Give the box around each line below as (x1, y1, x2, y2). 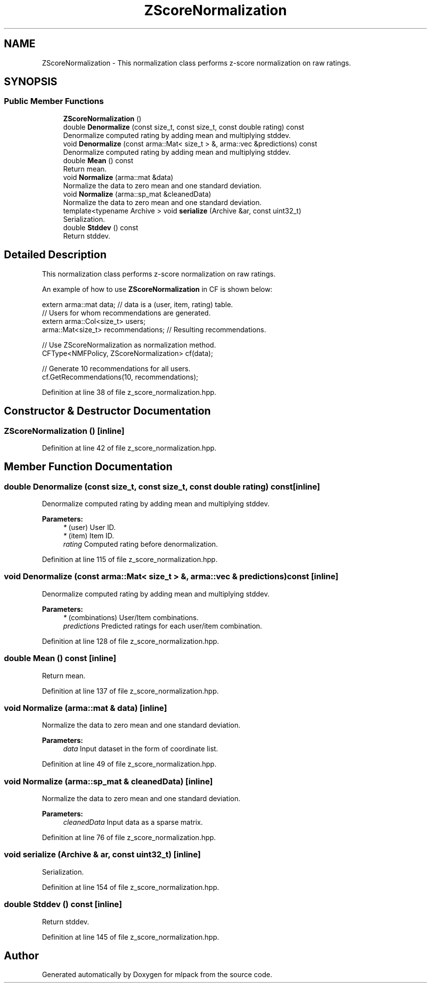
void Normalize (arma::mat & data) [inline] (4, 703, 167, 713)
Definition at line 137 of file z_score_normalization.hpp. (42, 686, 219, 695)
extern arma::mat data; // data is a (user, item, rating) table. (42, 300, 233, 309)
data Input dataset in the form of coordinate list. (63, 744, 218, 753)
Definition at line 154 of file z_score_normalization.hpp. (42, 882, 219, 891)
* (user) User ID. (63, 523, 116, 532)
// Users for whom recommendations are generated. (42, 308, 211, 317)
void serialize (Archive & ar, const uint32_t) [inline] (4, 849, 201, 860)
